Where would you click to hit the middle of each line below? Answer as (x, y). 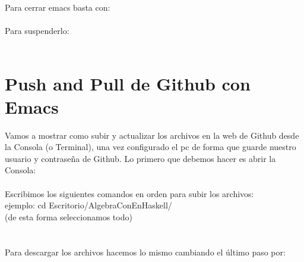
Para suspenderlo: (37, 31)
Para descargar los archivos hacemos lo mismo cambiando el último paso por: (145, 252)
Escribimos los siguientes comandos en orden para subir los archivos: (129, 193)
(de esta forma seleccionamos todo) (69, 216)
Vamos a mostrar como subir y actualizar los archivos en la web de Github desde (152, 135)
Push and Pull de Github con (128, 83)
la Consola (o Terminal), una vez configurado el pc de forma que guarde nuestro (151, 147)
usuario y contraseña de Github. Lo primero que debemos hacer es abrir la (140, 158)
